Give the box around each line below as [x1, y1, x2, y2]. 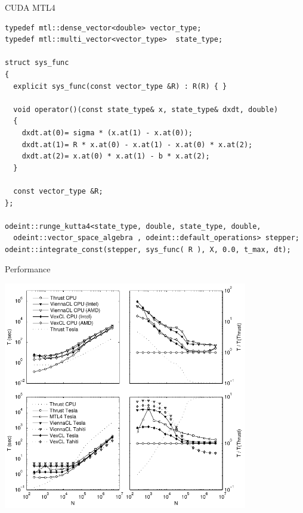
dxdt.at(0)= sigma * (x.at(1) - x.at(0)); [21, 128, 193, 137]
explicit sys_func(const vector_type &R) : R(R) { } [13, 82, 227, 91]
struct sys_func [5, 58, 69, 67]
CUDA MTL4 [5, 1, 55, 13]
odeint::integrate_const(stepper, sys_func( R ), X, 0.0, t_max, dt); [5, 245, 291, 254]
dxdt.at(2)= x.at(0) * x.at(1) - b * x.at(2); [21, 152, 210, 161]
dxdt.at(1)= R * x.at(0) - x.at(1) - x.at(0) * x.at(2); [21, 140, 253, 149]
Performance [5, 263, 51, 275]
